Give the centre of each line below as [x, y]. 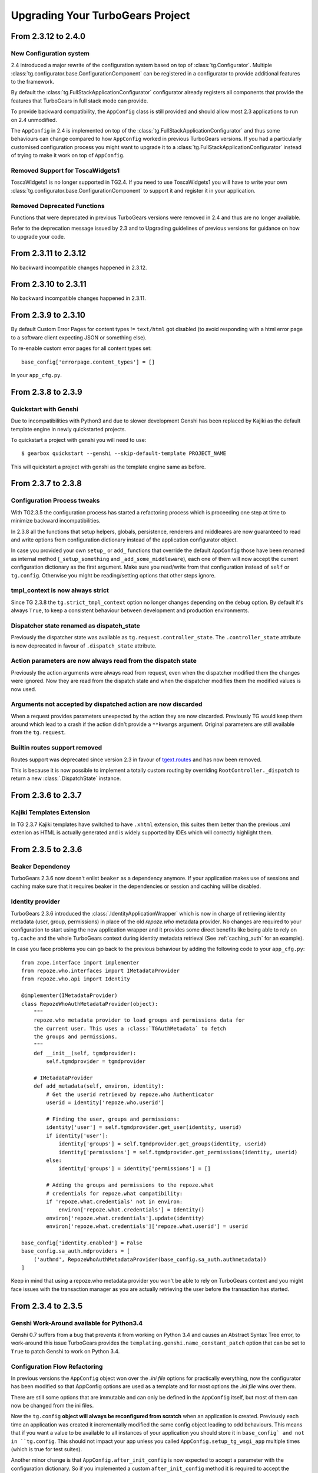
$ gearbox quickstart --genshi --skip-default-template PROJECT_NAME [124, 453]
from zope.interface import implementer [80, 962]
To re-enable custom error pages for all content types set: [81, 348]
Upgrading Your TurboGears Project [100, 15]
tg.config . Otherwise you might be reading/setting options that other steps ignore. [113, 575]
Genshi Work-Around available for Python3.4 [77, 1323]
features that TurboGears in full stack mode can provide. [79, 101]
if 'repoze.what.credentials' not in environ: [115, 1201]
